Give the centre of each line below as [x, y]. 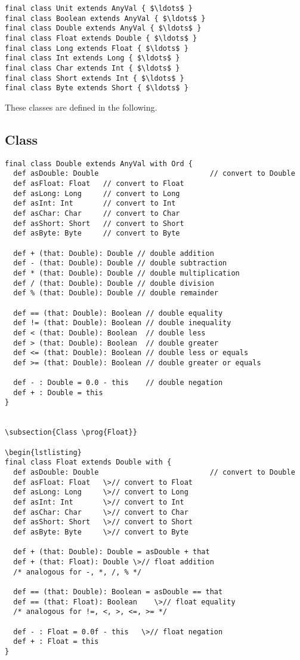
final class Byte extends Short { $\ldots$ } [97, 88]
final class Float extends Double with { [88, 462]
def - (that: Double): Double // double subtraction [120, 263]
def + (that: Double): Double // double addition [114, 253]
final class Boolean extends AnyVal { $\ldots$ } [105, 18]
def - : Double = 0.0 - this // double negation [118, 383]
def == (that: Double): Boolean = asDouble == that [118, 592]
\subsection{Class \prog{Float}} [71, 433]
